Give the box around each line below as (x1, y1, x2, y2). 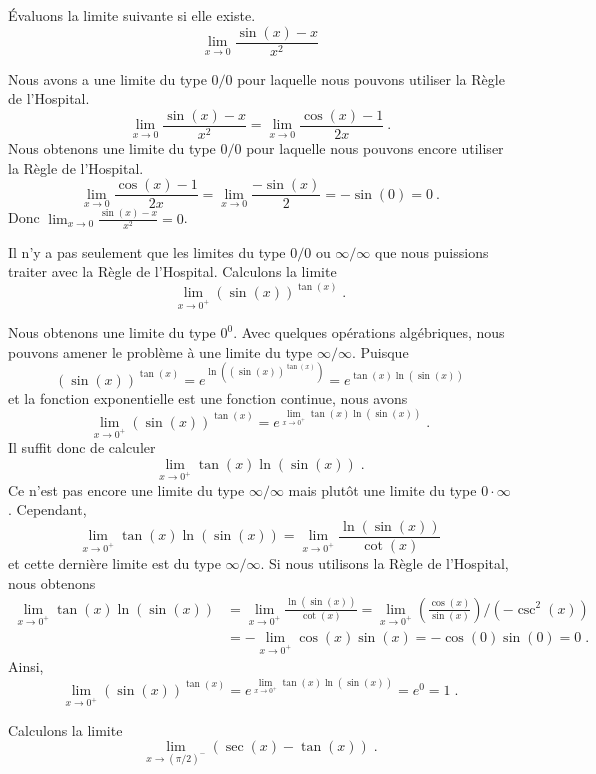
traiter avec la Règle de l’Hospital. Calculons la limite (8, 261, 337, 282)
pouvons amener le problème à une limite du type (8, 341, 313, 362)
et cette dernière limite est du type (8, 553, 221, 574)
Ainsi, (8, 656, 44, 677)
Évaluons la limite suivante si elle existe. (8, 5, 256, 25)
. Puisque (351, 341, 409, 362)
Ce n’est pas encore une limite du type (8, 479, 245, 500)
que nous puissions (374, 241, 489, 262)
